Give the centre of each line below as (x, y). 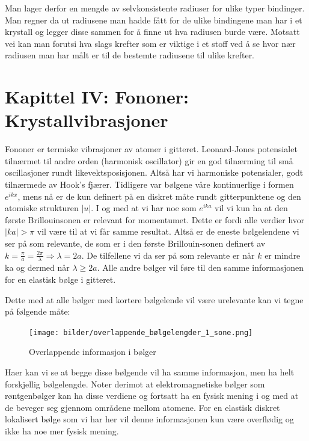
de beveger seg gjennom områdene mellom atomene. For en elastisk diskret (142, 407)
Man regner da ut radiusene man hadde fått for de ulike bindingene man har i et (154, 20)
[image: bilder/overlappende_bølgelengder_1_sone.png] (141, 332)
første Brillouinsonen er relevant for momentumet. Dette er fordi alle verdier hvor (155, 219)
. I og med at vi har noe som (144, 208)
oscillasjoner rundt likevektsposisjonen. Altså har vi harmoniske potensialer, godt (154, 172)
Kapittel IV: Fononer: (97, 97)
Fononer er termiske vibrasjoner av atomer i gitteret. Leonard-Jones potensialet (151, 149)
